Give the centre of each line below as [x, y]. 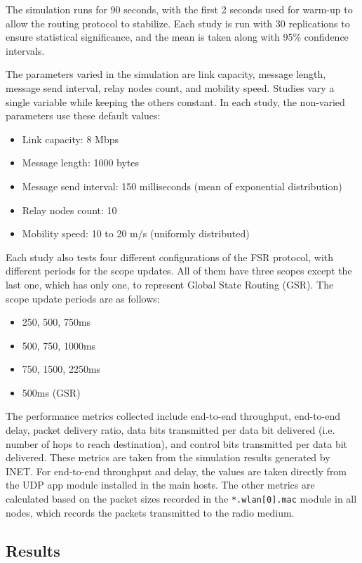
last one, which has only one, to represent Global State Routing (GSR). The [170, 284]
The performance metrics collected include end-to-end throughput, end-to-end [173, 416]
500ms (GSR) [51, 392]
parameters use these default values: [83, 115]
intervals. [25, 50]
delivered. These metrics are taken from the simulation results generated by [168, 457]
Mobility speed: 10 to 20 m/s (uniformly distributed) [136, 233]
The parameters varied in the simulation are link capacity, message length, [166, 74]
